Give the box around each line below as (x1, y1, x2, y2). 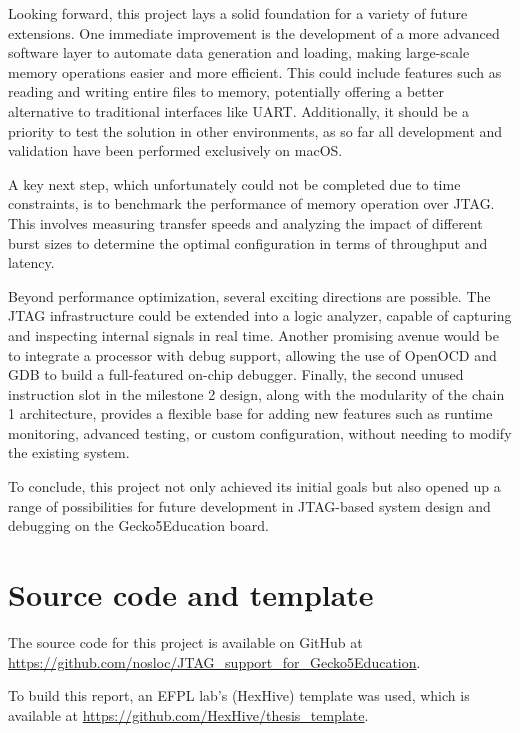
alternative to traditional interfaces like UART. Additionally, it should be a (8, 100, 469, 121)
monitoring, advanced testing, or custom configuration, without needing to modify (8, 422, 512, 443)
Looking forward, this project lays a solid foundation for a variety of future (8, 3, 468, 23)
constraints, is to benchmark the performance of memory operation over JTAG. (8, 193, 495, 214)
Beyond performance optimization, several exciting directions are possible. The (8, 285, 491, 306)
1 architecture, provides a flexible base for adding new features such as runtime (8, 403, 493, 424)
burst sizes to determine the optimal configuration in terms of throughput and (8, 232, 488, 253)
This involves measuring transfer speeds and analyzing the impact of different (8, 212, 483, 233)
